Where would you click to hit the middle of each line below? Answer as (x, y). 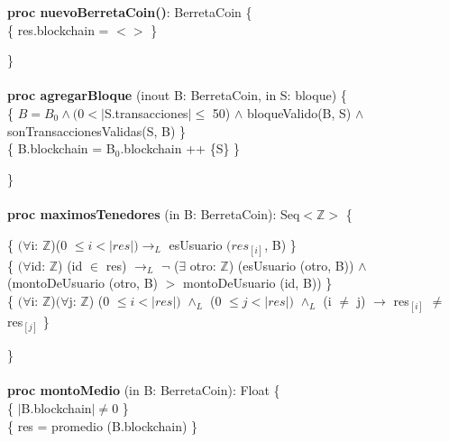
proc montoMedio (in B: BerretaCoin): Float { (144, 390)
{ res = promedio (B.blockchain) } (103, 425)
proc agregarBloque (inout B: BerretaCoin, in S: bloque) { (177, 95)
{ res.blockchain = (58, 29)
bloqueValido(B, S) (299, 112)
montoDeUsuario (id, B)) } (257, 283)
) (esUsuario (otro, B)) (291, 265)
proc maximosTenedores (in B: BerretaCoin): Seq (154, 213)
